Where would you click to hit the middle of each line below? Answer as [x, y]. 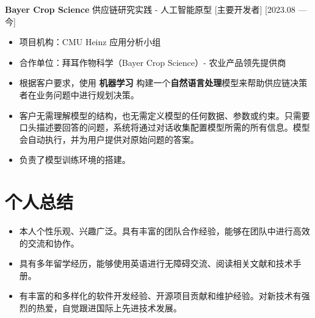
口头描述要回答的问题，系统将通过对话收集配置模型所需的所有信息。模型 [165, 127]
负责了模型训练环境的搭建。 [75, 160]
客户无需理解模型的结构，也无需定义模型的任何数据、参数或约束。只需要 [165, 115]
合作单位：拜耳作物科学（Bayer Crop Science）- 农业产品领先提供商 [153, 62]
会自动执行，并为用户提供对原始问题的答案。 [109, 139]
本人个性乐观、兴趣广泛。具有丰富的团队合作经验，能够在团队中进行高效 [165, 231]
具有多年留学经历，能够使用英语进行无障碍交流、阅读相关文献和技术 [156, 263]
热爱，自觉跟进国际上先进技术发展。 [109, 308]
